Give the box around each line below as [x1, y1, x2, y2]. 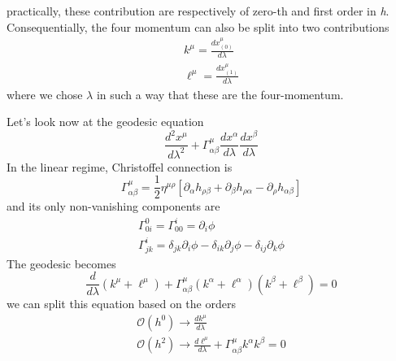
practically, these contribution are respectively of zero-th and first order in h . [7, 2, 389, 19]
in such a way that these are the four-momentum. [96, 85, 344, 102]
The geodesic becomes [7, 254, 116, 272]
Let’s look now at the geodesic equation [7, 113, 204, 130]
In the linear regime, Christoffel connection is [7, 158, 233, 175]
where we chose [7, 85, 83, 102]
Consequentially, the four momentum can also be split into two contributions [7, 18, 389, 35]
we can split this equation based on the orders [7, 295, 236, 312]
